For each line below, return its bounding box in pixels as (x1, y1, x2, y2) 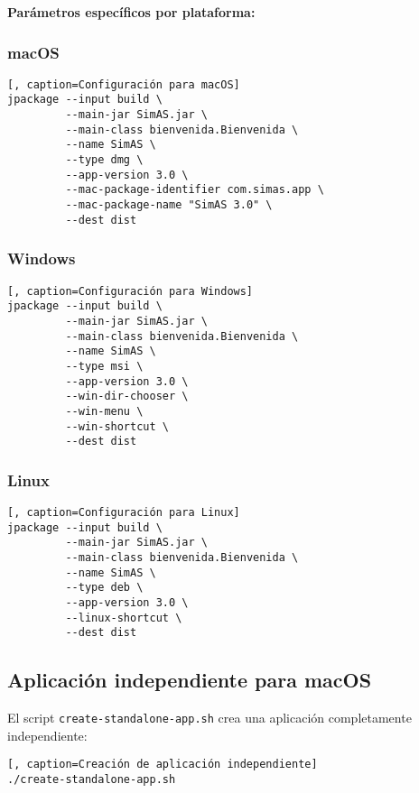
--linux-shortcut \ (65, 611, 182, 624)
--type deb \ (65, 581, 144, 595)
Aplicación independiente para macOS (7, 666, 372, 694)
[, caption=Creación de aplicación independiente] (7, 758, 318, 771)
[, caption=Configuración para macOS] (7, 78, 240, 91)
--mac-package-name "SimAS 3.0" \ (65, 198, 273, 212)
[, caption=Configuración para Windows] (7, 284, 254, 298)
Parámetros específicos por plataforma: (7, 3, 256, 21)
